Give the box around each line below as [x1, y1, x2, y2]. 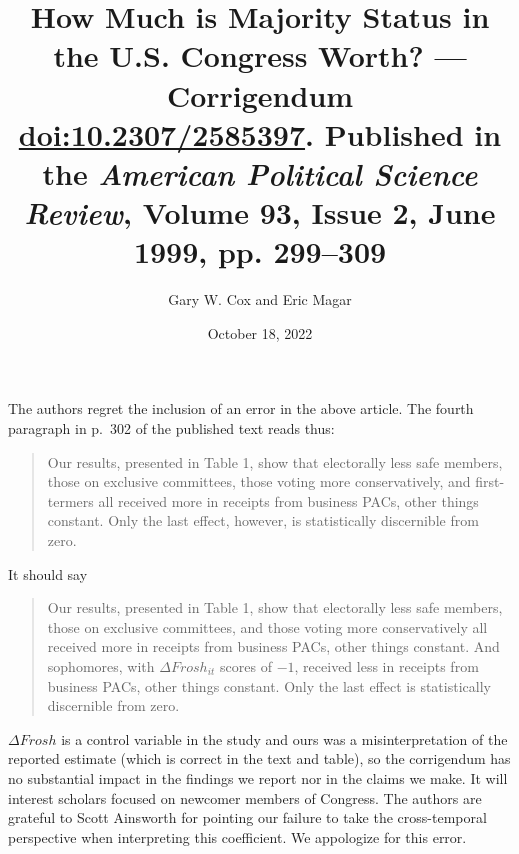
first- [475, 471, 505, 492]
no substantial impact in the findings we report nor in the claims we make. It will [8, 767, 508, 788]
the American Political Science [42, 152, 478, 194]
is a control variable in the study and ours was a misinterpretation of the [61, 728, 508, 749]
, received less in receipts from [294, 655, 479, 676]
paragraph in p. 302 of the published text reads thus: [8, 418, 335, 439]
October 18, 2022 [207, 322, 313, 343]
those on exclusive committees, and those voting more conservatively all [47, 616, 488, 637]
